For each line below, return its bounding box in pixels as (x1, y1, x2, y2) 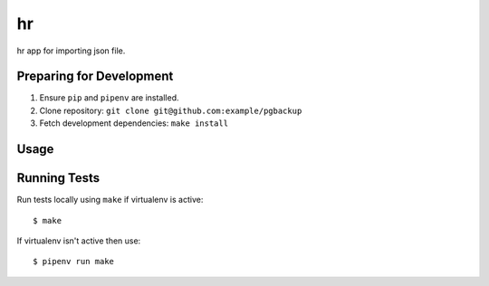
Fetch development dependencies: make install (39, 118, 229, 129)
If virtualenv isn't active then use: (16, 235, 141, 246)
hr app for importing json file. (16, 45, 126, 56)
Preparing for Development (16, 69, 174, 84)
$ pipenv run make (33, 256, 115, 267)
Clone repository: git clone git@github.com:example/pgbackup (39, 105, 302, 116)
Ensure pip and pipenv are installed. (39, 92, 180, 103)
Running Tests (16, 170, 100, 186)
